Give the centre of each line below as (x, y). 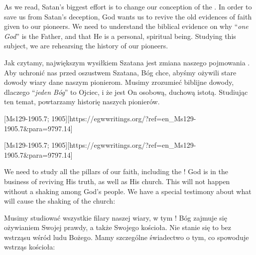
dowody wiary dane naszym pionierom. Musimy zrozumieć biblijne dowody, (119, 82)
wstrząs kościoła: (30, 247)
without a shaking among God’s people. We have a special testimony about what (128, 191)
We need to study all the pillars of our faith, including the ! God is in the (116, 171)
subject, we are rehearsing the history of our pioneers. (86, 46)
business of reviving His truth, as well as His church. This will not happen (117, 181)
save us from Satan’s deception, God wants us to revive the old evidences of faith (128, 16)
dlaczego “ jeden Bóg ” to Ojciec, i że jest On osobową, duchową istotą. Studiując (126, 92)
